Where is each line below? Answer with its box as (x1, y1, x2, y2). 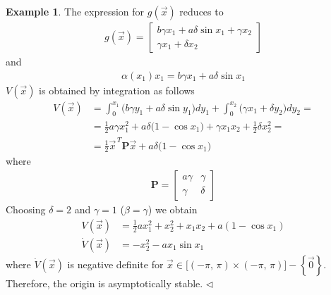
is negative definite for (67, 256, 164, 271)
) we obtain (148, 202, 198, 217)
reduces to (179, 4, 224, 18)
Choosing (6, 202, 46, 217)
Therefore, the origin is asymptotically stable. (6, 275, 203, 290)
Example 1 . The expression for (6, 4, 145, 18)
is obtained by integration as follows (39, 82, 195, 97)
